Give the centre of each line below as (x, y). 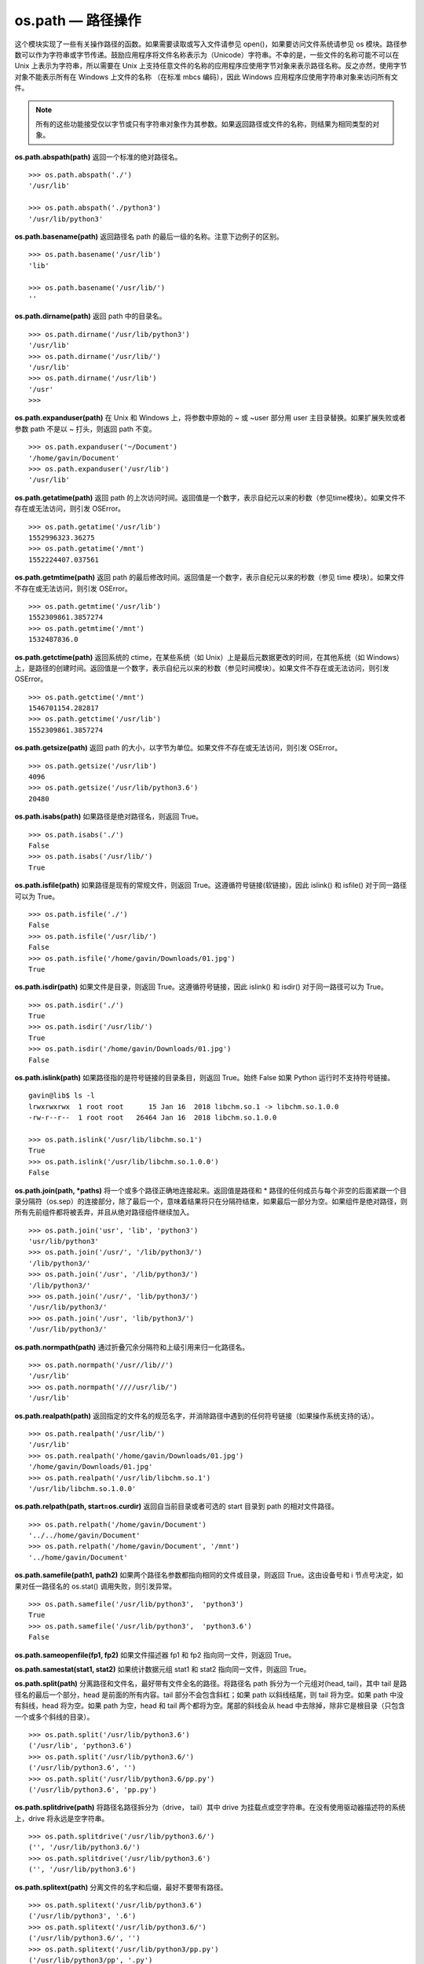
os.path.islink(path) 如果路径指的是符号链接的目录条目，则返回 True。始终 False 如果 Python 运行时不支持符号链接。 (205, 1078)
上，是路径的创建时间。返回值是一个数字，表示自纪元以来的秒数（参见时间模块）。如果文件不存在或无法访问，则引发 (202, 668)
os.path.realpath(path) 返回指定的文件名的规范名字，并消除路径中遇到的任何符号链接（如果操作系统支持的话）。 (196, 1416)
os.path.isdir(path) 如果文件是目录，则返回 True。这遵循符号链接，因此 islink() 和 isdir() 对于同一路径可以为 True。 (201, 987)
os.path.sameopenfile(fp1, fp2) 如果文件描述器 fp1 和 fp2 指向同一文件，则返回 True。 (155, 1654)
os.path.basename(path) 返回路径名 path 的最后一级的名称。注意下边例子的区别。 (149, 236)
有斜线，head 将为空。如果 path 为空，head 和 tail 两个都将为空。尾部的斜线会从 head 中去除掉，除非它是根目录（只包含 (210, 1706)
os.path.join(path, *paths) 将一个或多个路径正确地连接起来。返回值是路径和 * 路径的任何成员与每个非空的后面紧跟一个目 (211, 1190)
